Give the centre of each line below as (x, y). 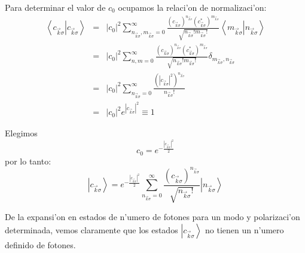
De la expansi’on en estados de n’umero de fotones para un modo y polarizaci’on (152, 217)
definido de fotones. (40, 244)
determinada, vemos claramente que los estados (91, 229)
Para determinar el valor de (55, 7)
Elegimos (21, 133)
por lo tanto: (28, 161)
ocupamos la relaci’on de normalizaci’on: (192, 7)
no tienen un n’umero (245, 229)
